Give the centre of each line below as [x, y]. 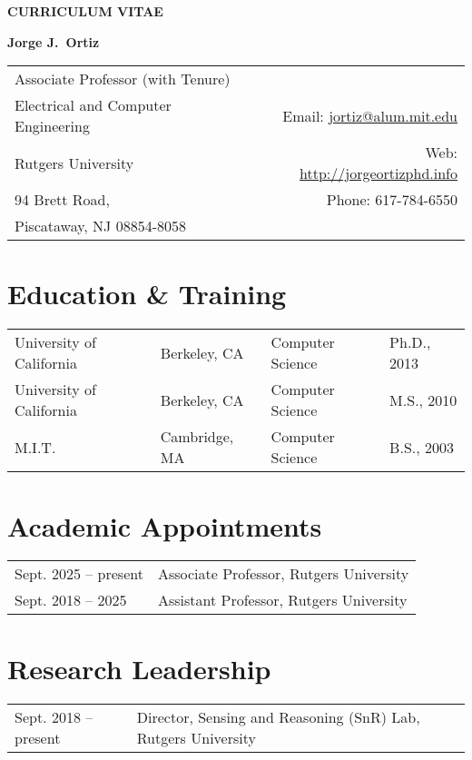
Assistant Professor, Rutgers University [282, 600]
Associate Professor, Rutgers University [283, 574]
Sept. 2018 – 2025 [71, 600]
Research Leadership [139, 668]
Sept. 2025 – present [79, 574]
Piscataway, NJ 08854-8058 [100, 226]
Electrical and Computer [93, 105]
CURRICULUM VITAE [85, 11]
